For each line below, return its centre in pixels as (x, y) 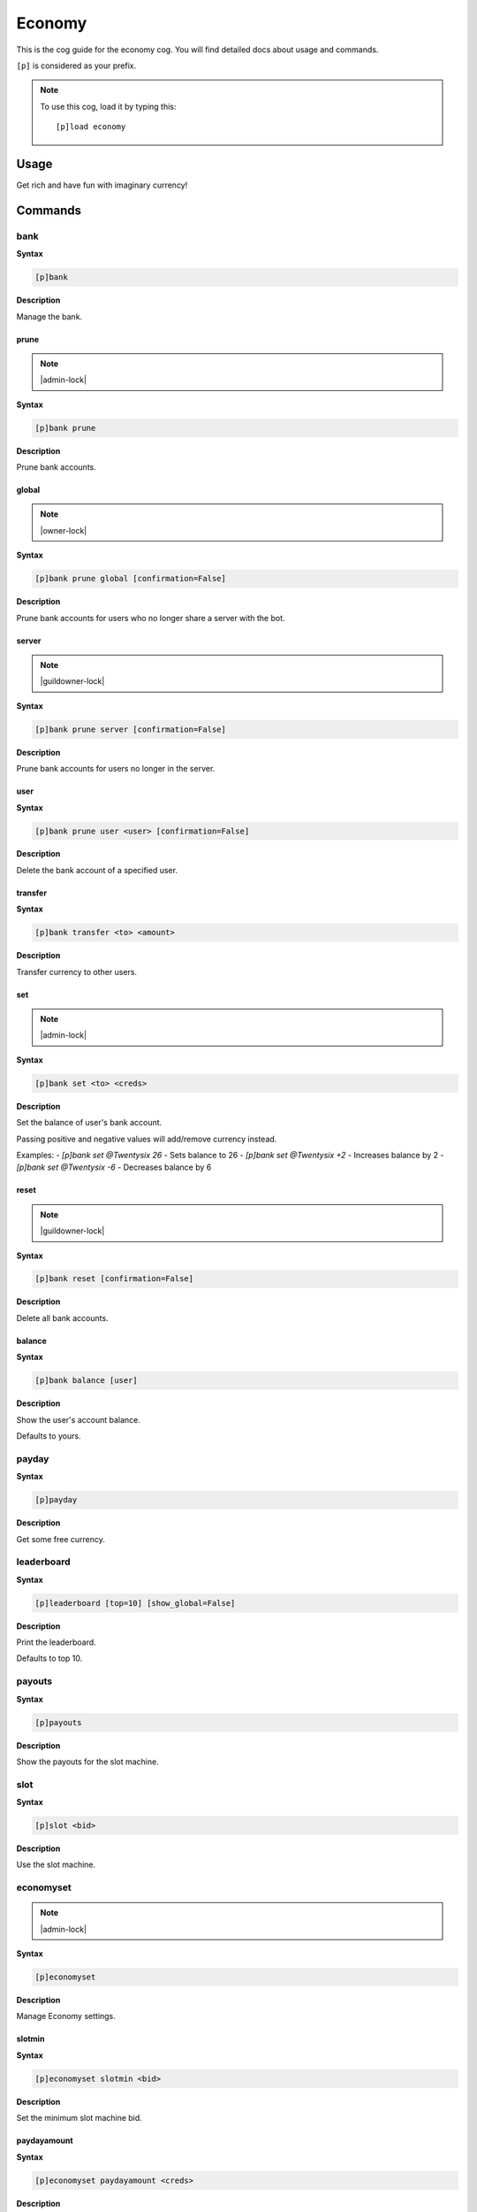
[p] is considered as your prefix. (76, 65)
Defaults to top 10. (49, 1658)
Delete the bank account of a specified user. (97, 870)
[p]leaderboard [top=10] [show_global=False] (135, 1603)
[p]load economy (91, 127)
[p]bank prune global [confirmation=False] (131, 579)
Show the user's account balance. (78, 1419)
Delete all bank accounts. (63, 1317)
